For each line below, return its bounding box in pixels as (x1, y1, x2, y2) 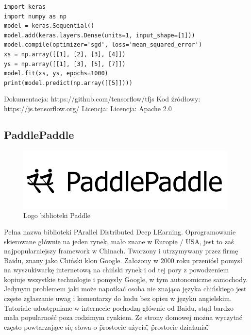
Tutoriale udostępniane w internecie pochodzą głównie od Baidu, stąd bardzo (4, 302, 234, 313)
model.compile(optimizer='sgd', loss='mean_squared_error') (4, 41, 202, 49)
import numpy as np (4, 13, 67, 20)
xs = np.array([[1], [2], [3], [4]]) (4, 50, 126, 58)
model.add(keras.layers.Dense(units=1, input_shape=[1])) (4, 32, 195, 39)
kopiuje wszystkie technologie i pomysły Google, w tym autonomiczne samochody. (4, 274, 248, 284)
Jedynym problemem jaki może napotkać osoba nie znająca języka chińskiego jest (4, 284, 247, 294)
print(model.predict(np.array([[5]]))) (4, 79, 133, 86)
